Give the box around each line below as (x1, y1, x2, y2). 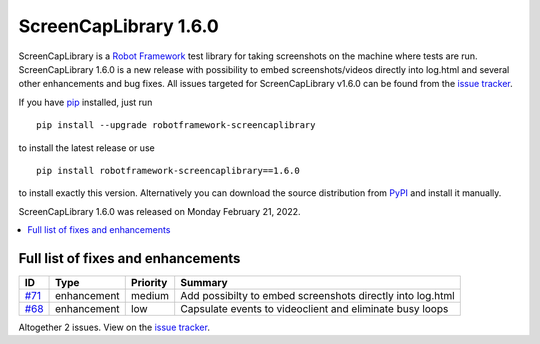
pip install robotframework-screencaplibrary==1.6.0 (36, 165, 300, 176)
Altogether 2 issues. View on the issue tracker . (18, 321, 210, 333)
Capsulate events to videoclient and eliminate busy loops (180, 301, 449, 315)
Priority (130, 275, 168, 289)
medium (130, 288, 170, 302)
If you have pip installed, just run (18, 96, 153, 108)
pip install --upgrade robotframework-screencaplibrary (36, 120, 316, 131)
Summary (180, 275, 229, 289)
